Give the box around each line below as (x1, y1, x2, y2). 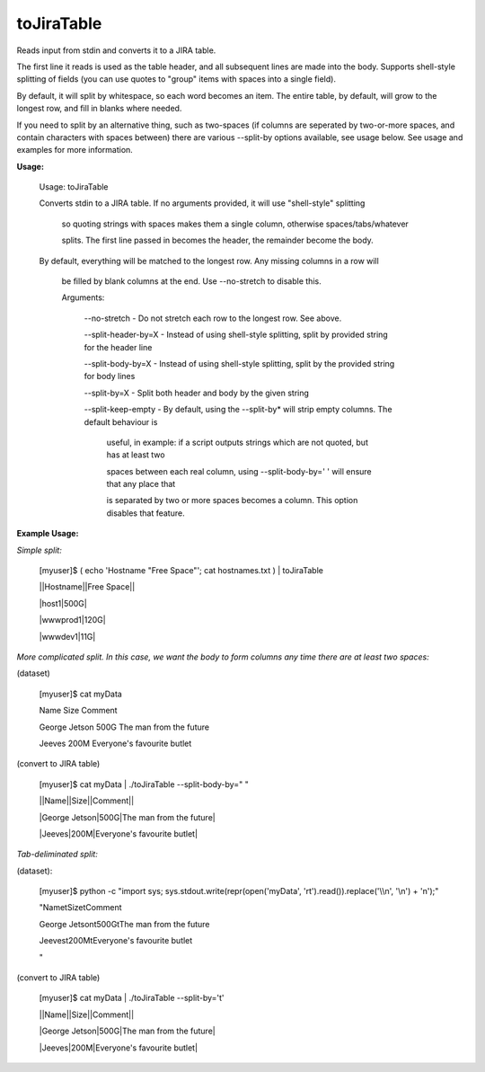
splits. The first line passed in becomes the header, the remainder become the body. (61, 235, 375, 246)
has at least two (106, 449, 165, 460)
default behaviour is (84, 416, 158, 427)
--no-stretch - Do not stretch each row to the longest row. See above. (84, 313, 342, 323)
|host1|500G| (39, 598, 87, 608)
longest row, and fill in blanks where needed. (16, 103, 182, 114)
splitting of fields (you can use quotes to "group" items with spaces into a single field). (16, 74, 337, 84)
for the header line (84, 341, 153, 352)
